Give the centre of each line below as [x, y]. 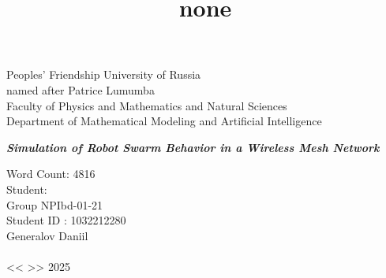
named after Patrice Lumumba [81, 89]
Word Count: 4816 [51, 174]
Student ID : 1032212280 [66, 220]
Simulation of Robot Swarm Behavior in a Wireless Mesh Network [193, 147]
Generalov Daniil [47, 235]
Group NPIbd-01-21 [55, 204]
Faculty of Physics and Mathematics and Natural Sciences [147, 105]
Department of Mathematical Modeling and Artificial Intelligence [164, 121]
